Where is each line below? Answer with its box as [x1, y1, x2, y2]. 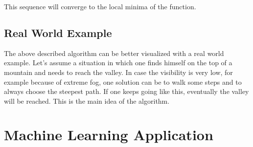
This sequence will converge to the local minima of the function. [4, 1, 196, 11]
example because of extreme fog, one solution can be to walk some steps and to [4, 76, 242, 87]
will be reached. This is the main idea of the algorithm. [4, 95, 170, 106]
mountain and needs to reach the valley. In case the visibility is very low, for [4, 67, 233, 77]
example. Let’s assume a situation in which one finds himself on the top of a [4, 57, 232, 68]
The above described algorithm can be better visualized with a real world [4, 48, 224, 58]
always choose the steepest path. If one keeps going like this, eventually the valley [4, 86, 249, 96]
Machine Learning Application [4, 124, 213, 144]
